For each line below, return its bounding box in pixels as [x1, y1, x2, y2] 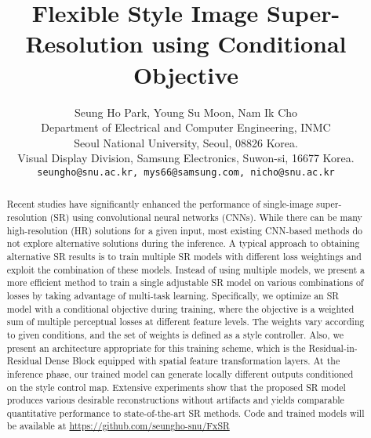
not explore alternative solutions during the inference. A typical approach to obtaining [6, 237, 360, 250]
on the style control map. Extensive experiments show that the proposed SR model [6, 380, 346, 393]
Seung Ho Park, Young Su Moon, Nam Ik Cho [74, 103, 298, 120]
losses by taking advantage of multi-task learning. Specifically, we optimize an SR [6, 288, 340, 302]
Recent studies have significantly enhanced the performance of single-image [6, 197, 314, 211]
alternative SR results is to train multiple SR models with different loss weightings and [6, 249, 362, 262]
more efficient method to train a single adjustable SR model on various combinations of [6, 276, 364, 289]
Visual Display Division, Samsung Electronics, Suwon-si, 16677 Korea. [17, 150, 355, 166]
